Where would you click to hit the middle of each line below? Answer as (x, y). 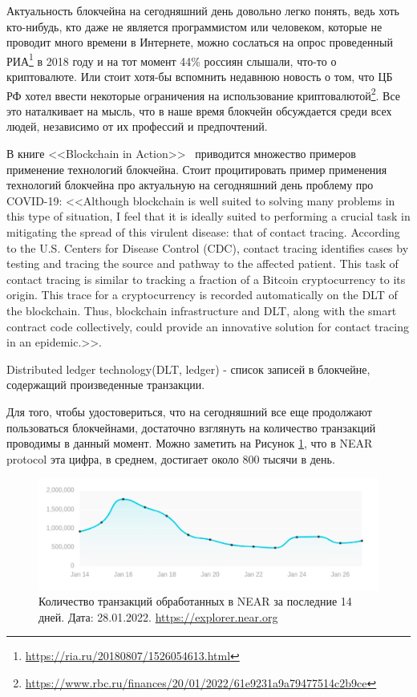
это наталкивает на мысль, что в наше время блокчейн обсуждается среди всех (199, 110)
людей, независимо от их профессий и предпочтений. (137, 126)
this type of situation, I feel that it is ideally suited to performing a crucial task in (208, 216)
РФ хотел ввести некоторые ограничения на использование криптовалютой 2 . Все (204, 94)
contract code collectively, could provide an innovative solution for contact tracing (208, 326)
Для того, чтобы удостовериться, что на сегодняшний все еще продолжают (189, 411)
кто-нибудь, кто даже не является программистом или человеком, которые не (194, 26)
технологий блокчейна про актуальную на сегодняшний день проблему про (190, 185)
